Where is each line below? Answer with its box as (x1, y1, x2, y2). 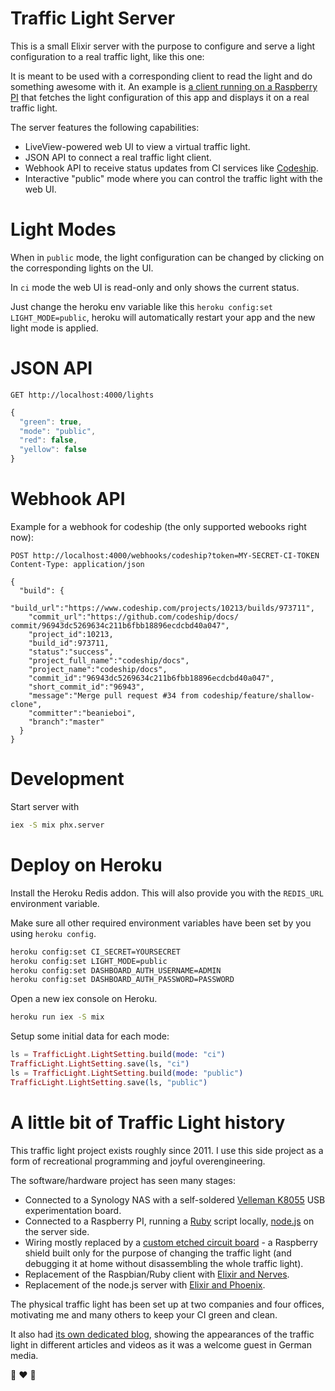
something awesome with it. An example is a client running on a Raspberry (10, 80, 318, 92)
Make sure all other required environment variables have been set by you (10, 917, 312, 929)
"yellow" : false (19, 445, 87, 455)
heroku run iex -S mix (10, 1012, 105, 1022)
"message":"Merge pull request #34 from (28, 691, 199, 701)
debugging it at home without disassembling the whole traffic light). (24, 1257, 304, 1269)
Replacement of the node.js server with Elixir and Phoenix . (24, 1278, 266, 1291)
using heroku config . (10, 927, 97, 939)
